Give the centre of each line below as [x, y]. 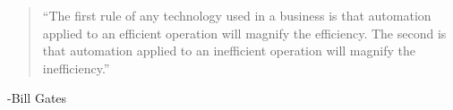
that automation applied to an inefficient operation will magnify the [229, 51]
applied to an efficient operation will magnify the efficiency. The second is [244, 33]
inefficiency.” [76, 68]
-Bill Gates [37, 98]
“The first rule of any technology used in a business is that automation [237, 15]
